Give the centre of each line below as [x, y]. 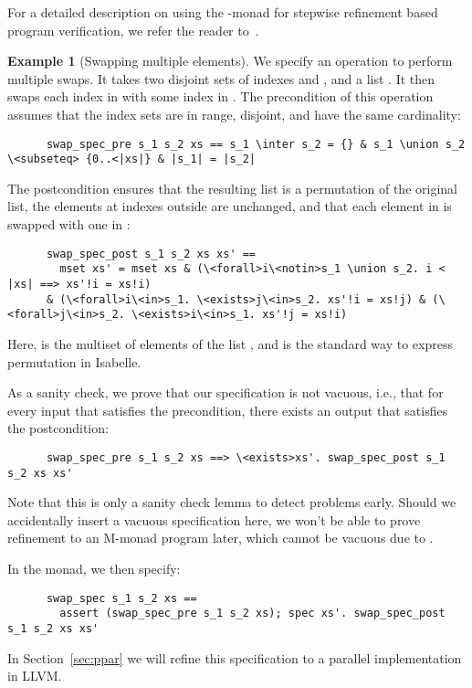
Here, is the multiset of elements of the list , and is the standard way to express [230, 343]
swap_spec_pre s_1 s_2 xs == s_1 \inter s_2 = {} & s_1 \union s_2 [256, 144]
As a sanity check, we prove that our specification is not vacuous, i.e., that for [226, 392]
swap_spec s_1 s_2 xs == [121, 598]
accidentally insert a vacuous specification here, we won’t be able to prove [214, 519]
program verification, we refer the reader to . [133, 30]
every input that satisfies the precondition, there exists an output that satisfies [228, 410]
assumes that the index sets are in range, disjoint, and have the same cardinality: [234, 114]
